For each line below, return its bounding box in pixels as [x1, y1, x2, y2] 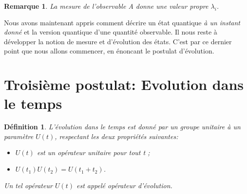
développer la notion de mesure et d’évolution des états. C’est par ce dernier [4, 36, 232, 46]
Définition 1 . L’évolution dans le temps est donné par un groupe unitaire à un [4, 122, 241, 132]
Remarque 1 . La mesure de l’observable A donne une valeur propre [4, 1, 209, 11]
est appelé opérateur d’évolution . [76, 180, 172, 190]
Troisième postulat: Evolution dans [4, 74, 244, 94]
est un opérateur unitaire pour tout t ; [37, 147, 150, 158]
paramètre [4, 131, 34, 141]
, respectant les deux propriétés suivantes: [55, 131, 178, 141]
